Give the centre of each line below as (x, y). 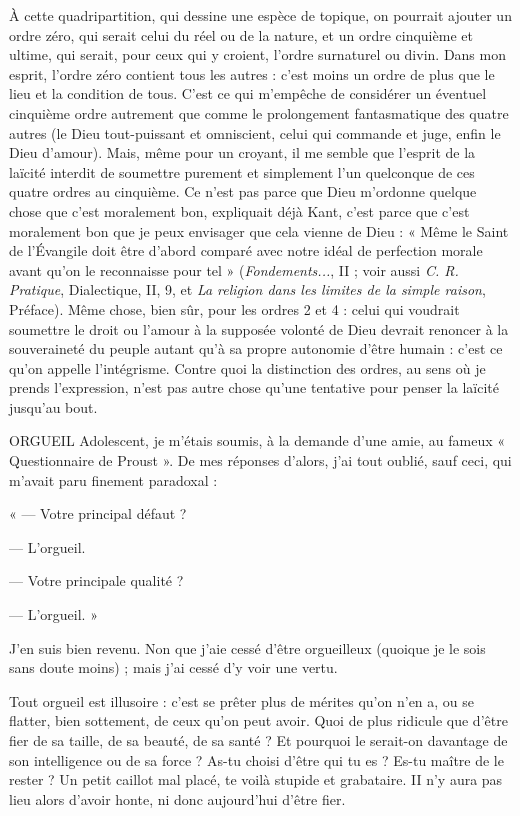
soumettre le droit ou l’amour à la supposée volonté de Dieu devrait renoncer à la (259, 328)
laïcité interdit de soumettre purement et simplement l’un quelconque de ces (242, 171)
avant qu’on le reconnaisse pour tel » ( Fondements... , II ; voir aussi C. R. (234, 269)
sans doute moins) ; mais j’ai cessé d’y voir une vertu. (173, 667)
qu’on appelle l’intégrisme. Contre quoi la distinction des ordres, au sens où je (247, 367)
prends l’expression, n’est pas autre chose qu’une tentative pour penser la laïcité (254, 387)
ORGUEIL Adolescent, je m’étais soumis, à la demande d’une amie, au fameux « (257, 440)
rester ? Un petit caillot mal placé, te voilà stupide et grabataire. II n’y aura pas (256, 779)
